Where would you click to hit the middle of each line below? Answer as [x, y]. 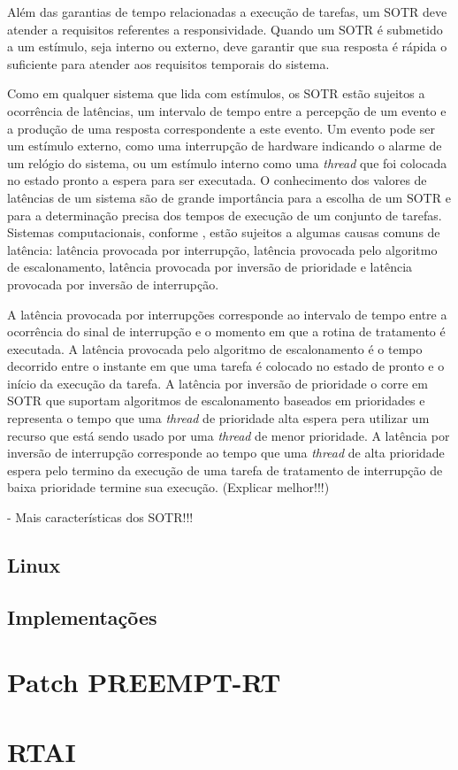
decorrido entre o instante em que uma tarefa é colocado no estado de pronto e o [226, 366]
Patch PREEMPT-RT [144, 682]
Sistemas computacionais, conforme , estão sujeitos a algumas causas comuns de [224, 232]
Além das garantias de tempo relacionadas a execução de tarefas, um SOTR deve [227, 12]
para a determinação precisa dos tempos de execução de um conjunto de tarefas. [225, 215]
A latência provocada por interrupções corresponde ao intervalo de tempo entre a [227, 314]
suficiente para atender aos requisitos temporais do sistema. [168, 63]
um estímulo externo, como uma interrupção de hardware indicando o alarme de [225, 146]
